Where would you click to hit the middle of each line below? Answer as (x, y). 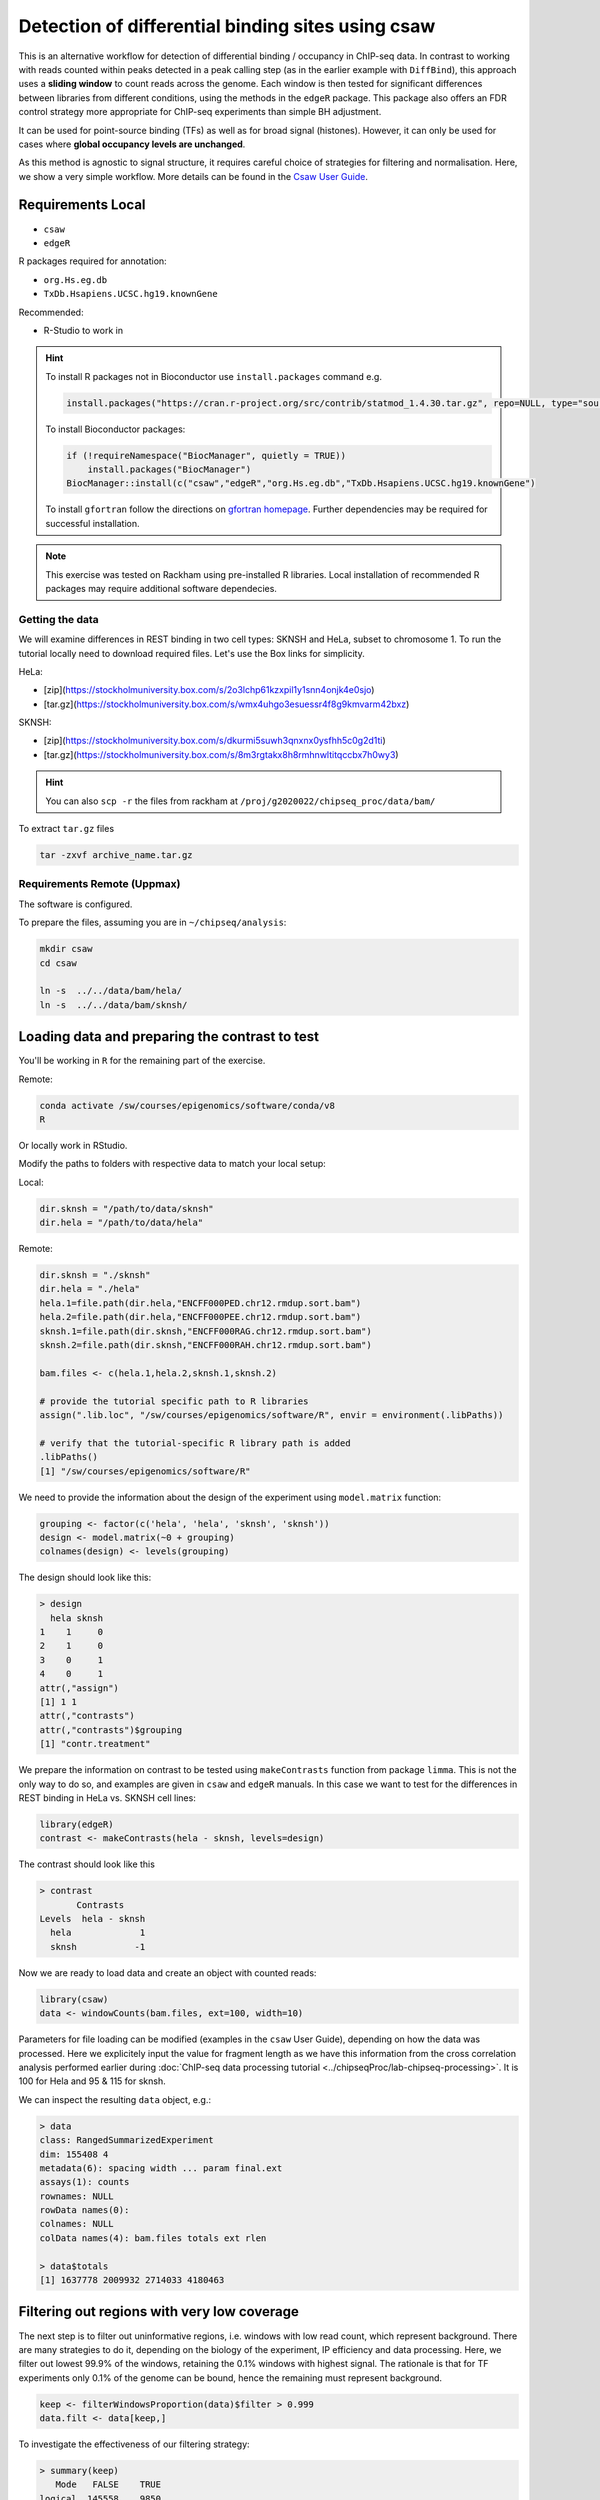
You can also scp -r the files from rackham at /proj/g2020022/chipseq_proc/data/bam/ (240, 801)
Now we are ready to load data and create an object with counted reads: (167, 1972)
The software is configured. (75, 904)
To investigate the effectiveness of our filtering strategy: (134, 2444)
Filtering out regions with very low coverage (158, 2311)
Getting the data (58, 619)
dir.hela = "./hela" (89, 1289)
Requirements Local (82, 205)
